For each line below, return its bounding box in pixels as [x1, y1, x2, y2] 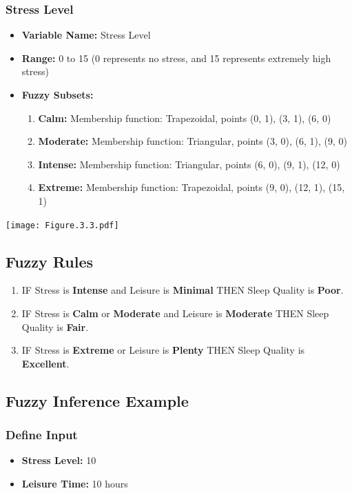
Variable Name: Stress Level [21, 28, 151, 42]
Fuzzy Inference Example [6, 390, 189, 411]
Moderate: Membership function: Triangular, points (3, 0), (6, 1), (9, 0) [38, 134, 347, 148]
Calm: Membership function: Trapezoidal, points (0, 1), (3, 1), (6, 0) [38, 110, 331, 125]
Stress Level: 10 [21, 453, 96, 467]
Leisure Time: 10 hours [21, 476, 128, 490]
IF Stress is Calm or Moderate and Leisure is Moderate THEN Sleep [21, 306, 329, 321]
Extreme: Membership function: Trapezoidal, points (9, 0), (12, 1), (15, [38, 180, 345, 194]
